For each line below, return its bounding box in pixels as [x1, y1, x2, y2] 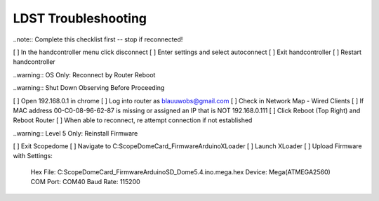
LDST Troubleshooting [13, 11, 147, 26]
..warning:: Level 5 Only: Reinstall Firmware [13, 129, 138, 137]
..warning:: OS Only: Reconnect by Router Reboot [13, 70, 156, 79]
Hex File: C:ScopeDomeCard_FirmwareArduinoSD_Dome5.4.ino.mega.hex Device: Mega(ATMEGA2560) [30, 167, 331, 176]
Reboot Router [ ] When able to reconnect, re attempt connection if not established [13, 116, 253, 124]
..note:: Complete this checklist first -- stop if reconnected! [13, 35, 183, 44]
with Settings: [13, 152, 53, 160]
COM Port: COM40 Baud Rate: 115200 [30, 178, 140, 186]
